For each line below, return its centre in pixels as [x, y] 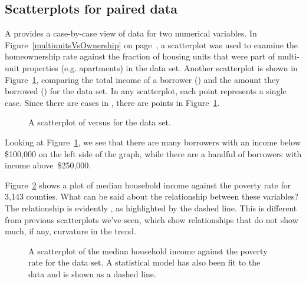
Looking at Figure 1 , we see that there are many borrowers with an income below [153, 142]
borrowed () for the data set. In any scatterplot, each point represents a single [146, 91]
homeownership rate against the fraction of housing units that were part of [140, 56]
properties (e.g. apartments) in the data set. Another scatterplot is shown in [160, 67]
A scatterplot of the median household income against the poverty [148, 251]
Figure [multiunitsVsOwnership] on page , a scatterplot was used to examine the [152, 44]
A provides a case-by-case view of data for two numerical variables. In [131, 33]
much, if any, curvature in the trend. [70, 231]
